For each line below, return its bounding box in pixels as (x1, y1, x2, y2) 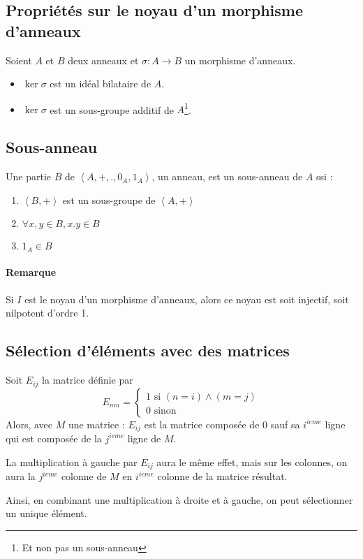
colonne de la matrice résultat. (157, 469, 288, 484)
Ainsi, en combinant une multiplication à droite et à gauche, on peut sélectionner (6, 492, 353, 507)
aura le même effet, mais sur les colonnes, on (156, 454, 348, 469)
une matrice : (68, 416, 125, 431)
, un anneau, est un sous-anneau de (151, 169, 303, 184)
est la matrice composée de (144, 416, 260, 431)
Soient (6, 52, 32, 67)
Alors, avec (6, 416, 52, 431)
